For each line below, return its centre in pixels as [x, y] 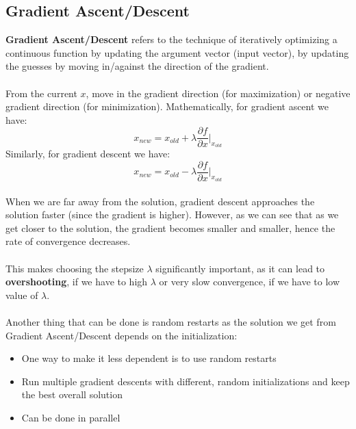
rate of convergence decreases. [68, 241]
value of [22, 295]
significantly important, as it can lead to [240, 268]
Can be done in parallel [71, 417]
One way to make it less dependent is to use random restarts [149, 358]
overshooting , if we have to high [77, 282]
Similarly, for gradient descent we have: [88, 154]
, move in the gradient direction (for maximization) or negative [218, 93]
